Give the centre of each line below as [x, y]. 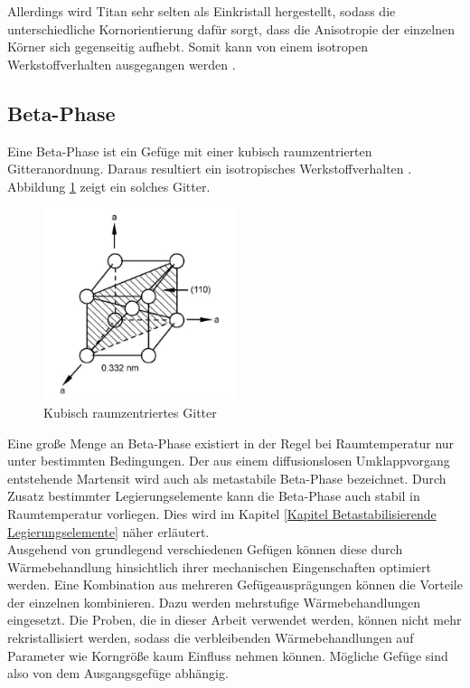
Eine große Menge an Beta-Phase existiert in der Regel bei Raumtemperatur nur [231, 443]
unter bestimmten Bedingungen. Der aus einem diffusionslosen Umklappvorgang [229, 461]
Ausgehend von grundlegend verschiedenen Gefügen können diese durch [205, 549]
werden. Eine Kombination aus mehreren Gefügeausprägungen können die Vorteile [235, 584]
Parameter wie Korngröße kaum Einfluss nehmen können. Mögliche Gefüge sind [228, 655]
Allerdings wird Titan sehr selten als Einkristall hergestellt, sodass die [202, 11]
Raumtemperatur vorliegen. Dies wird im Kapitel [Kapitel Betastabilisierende [222, 513]
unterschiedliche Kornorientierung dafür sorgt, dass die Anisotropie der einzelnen [231, 28]
